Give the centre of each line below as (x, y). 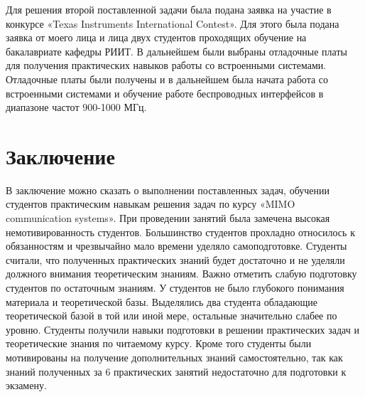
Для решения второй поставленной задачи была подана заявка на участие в (169, 9)
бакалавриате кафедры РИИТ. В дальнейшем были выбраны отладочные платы (176, 51)
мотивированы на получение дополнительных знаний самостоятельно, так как (174, 357)
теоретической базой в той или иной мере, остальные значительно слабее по (171, 316)
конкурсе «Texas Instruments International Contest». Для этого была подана (173, 23)
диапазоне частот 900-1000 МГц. (76, 107)
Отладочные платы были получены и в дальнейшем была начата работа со (167, 79)
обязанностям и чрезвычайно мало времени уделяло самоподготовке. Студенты (176, 246)
